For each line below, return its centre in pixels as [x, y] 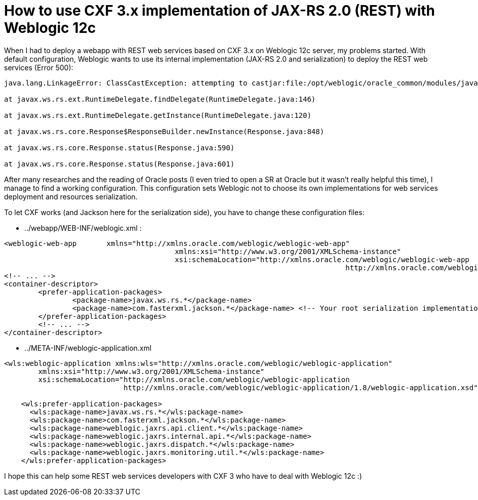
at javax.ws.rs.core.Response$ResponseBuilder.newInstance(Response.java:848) [164, 131]
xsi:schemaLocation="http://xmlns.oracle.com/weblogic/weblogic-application [194, 379]
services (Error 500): [39, 67]
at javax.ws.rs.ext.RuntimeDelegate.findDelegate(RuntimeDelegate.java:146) [160, 99]
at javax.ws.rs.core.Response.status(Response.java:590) [119, 148]
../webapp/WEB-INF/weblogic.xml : [83, 228]
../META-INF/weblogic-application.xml [88, 348]
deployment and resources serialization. [71, 196]
